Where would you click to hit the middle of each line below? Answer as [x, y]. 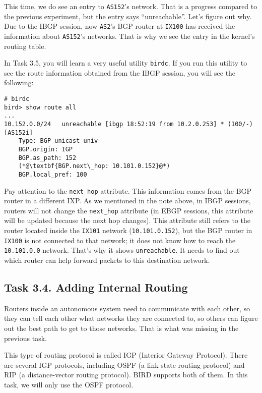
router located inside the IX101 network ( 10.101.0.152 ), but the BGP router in [128, 230]
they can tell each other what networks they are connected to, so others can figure [131, 318]
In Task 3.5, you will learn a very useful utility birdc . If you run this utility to [126, 63]
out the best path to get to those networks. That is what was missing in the [121, 328]
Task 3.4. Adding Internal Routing [96, 287]
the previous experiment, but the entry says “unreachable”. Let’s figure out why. [128, 16]
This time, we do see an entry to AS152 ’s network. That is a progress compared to [131, 6]
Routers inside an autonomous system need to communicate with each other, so [127, 308]
